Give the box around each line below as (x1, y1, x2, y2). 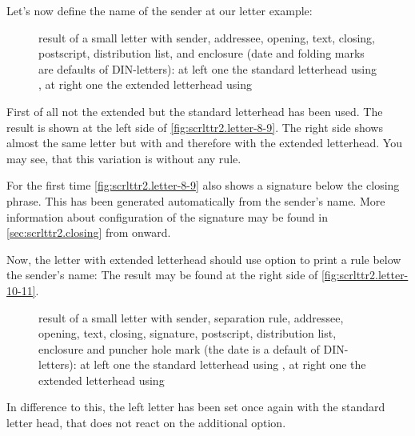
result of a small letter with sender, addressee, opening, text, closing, (38, 29, 375, 46)
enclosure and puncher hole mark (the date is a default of (38, 340, 320, 357)
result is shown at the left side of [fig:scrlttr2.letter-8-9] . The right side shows (6, 118, 383, 135)
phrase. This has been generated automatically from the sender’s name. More (6, 192, 385, 209)
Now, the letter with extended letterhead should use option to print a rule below (6, 250, 401, 267)
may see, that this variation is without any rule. (6, 150, 241, 166)
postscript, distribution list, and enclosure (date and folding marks (38, 45, 365, 62)
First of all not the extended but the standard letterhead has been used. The (6, 102, 383, 119)
